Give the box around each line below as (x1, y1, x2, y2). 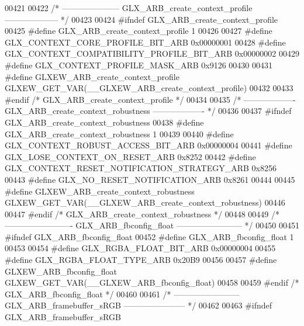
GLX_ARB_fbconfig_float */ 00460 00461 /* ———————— (5, 287, 240, 300)
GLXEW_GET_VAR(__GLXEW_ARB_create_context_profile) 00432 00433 (5, 82, 293, 94)
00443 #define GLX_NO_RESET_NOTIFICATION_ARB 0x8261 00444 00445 (5, 173, 295, 185)
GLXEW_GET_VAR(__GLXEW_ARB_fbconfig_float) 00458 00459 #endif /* (5, 276, 299, 289)
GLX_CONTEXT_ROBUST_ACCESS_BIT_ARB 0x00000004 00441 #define (5, 139, 292, 151)
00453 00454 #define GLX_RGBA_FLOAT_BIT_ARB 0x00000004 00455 (5, 242, 276, 254)
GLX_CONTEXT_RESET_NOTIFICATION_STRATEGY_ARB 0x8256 (5, 162, 277, 174)
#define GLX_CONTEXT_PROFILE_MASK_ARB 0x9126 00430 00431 (5, 58, 273, 71)
